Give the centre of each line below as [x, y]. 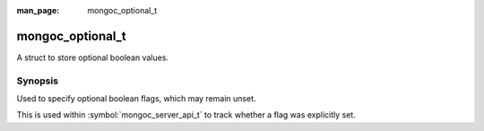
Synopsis [37, 81]
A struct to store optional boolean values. [93, 57]
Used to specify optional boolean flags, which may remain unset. [136, 99]
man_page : [38, 10]
